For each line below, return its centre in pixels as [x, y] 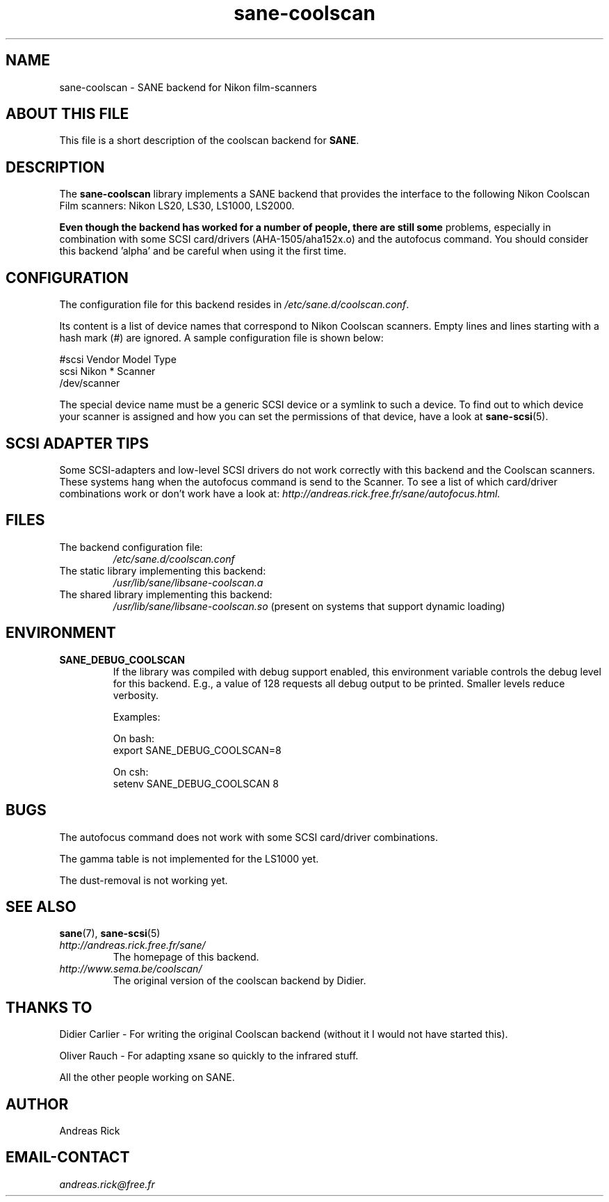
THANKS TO [49, 1007]
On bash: [133, 738]
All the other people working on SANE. [147, 1077]
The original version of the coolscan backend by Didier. [239, 981]
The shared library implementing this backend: [166, 594]
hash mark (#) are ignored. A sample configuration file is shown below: [221, 338]
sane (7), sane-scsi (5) [110, 933]
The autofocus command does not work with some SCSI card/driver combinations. [249, 837]
